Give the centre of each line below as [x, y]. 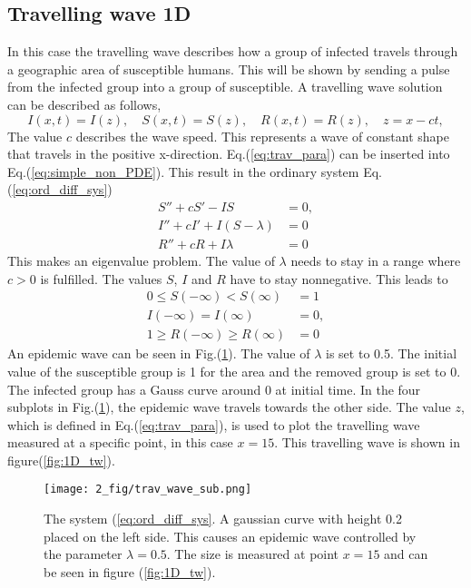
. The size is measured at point [253, 554]
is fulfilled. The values [101, 278]
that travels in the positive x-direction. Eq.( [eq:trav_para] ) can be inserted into [229, 154]
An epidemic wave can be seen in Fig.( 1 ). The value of [159, 353]
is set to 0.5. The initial [392, 353]
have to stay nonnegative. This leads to [339, 278]
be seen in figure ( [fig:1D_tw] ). [130, 571]
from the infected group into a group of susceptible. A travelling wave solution [225, 87]
